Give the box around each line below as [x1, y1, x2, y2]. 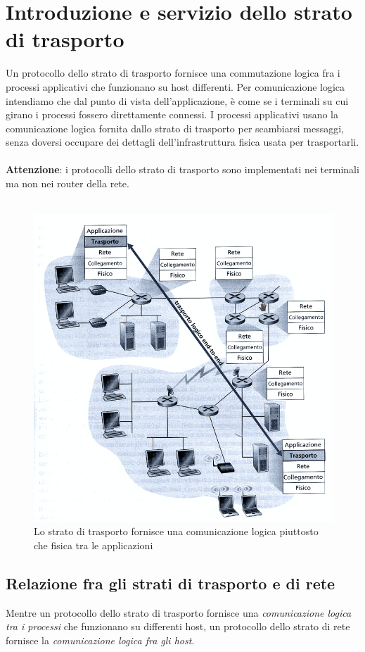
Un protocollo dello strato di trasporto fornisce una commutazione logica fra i [6, 65, 340, 80]
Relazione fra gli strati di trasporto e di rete [6, 572, 335, 594]
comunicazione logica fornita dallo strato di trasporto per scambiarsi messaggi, [6, 120, 344, 135]
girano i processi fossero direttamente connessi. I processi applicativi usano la [6, 107, 338, 122]
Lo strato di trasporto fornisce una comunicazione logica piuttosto [34, 524, 319, 539]
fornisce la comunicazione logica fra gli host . [6, 632, 195, 647]
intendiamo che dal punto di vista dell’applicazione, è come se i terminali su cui [6, 93, 349, 108]
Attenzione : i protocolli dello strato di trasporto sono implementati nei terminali [6, 162, 359, 177]
